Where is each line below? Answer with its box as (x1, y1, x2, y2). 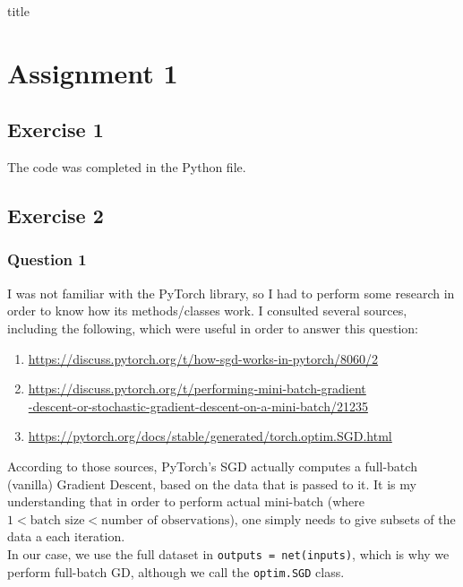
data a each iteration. (7, 527, 125, 546)
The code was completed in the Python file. (7, 158, 246, 177)
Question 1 (7, 248, 87, 271)
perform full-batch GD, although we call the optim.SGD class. (7, 562, 345, 581)
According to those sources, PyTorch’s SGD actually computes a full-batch (7, 456, 417, 475)
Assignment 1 (7, 54, 178, 91)
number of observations (101, 514, 230, 527)
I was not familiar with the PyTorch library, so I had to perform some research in (7, 283, 455, 302)
